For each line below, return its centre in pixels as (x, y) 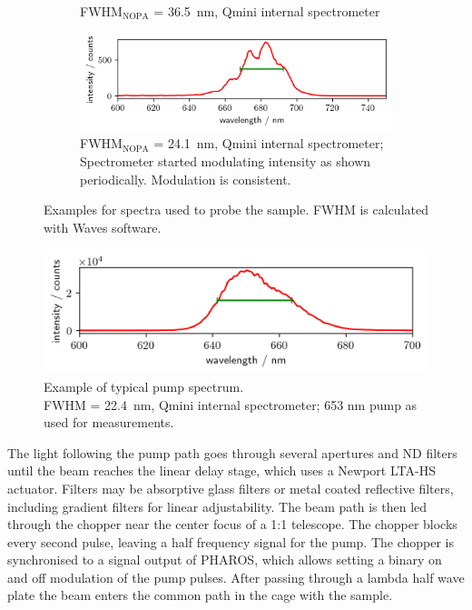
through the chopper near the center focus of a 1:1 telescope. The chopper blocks (232, 524)
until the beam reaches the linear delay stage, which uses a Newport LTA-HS (221, 470)
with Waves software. (103, 227)
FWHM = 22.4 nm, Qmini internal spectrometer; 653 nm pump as (231, 404)
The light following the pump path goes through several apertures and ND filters (232, 452)
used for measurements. (109, 422)
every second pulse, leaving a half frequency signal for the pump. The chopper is (231, 541)
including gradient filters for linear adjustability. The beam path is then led (217, 506)
